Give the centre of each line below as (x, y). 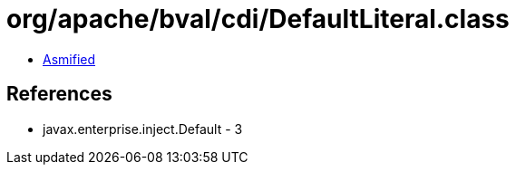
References (59, 94)
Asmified (69, 59)
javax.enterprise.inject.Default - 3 (143, 129)
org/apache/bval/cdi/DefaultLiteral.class (258, 19)
